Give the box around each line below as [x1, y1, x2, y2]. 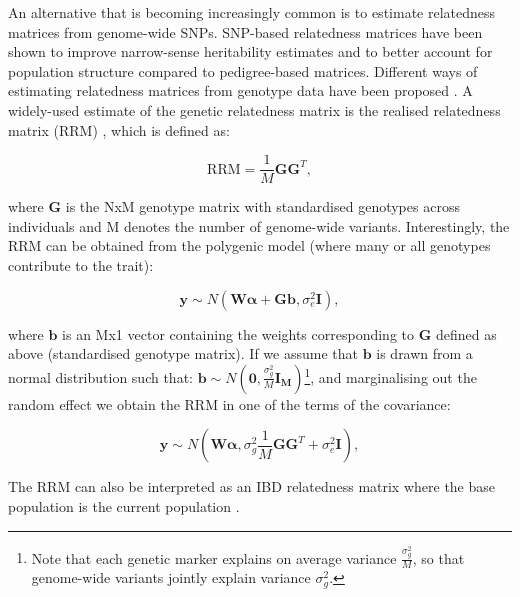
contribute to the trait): [8, 255, 154, 275]
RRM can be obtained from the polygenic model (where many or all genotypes [8, 235, 491, 256]
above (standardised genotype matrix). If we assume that [8, 343, 358, 364]
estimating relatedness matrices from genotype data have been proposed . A [8, 80, 473, 101]
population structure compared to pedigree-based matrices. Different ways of [8, 60, 478, 81]
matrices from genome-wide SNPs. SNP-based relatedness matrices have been [8, 21, 483, 42]
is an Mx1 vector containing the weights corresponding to [62, 323, 415, 344]
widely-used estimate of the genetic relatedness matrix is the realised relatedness [8, 99, 501, 120]
